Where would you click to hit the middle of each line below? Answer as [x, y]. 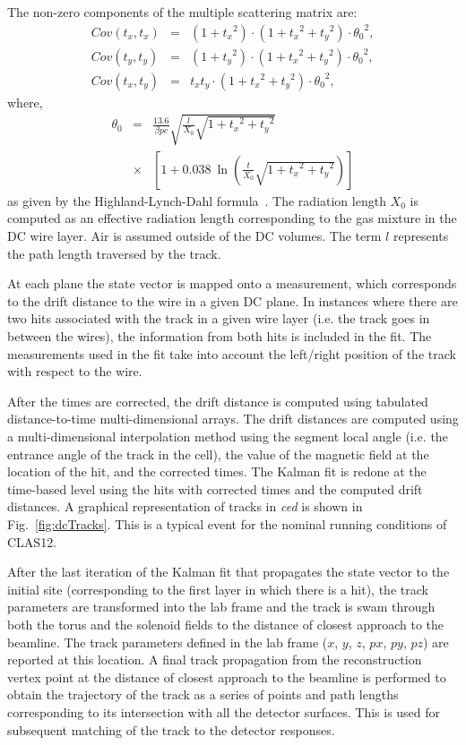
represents [421, 236]
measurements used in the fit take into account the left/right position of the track [232, 353]
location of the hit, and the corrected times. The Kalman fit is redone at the [217, 471]
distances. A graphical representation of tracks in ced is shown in [185, 506]
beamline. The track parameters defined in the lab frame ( [168, 642]
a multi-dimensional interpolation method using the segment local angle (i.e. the [228, 437]
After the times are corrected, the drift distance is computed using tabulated [218, 401]
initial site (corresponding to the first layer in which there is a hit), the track [218, 589]
